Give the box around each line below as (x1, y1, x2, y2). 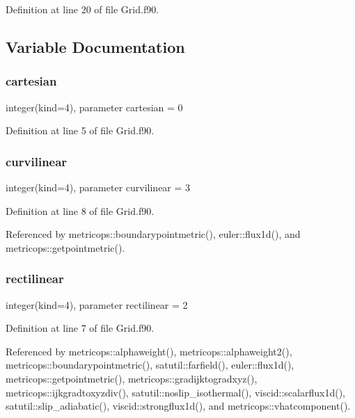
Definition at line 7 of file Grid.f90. (6, 321, 155, 335)
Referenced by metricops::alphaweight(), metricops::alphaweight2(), (6, 344, 292, 358)
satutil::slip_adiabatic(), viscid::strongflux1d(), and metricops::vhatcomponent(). (6, 399, 351, 413)
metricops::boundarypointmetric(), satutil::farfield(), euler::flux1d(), (6, 357, 294, 372)
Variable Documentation (6, 35, 185, 57)
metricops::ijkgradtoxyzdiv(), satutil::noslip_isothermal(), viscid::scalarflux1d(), (6, 385, 345, 399)
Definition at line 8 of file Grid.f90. (6, 203, 155, 218)
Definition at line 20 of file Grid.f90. (6, 2, 159, 16)
